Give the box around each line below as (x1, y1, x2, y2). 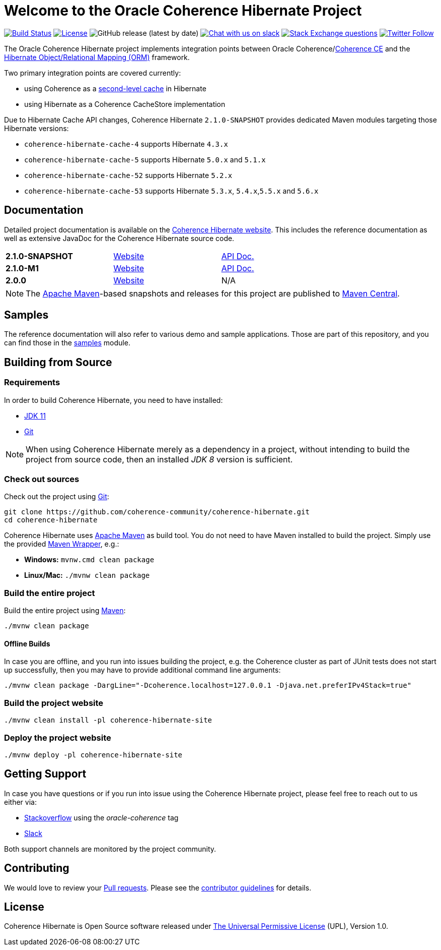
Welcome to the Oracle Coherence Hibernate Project (4, 2, 362, 19)
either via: (4, 797, 37, 806)
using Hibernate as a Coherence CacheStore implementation (24, 99, 226, 108)
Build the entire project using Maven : (4, 606, 126, 615)
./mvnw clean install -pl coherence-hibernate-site (4, 716, 212, 725)
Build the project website (4, 697, 104, 708)
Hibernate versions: (4, 124, 69, 133)
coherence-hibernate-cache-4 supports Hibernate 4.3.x (24, 139, 228, 148)
